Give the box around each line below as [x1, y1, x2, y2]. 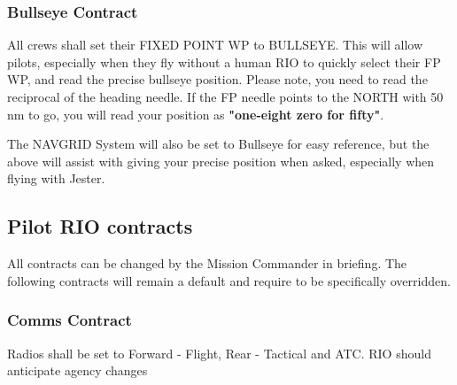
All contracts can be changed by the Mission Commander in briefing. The [7, 254, 407, 273]
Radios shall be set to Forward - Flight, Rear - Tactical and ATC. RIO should [7, 343, 431, 362]
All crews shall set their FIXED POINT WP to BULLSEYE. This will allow [7, 35, 422, 54]
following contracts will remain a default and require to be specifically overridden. [7, 271, 451, 289]
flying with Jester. [7, 169, 105, 188]
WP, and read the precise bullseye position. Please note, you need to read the [7, 70, 428, 89]
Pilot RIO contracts [7, 212, 193, 240]
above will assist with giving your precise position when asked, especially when [7, 151, 435, 170]
